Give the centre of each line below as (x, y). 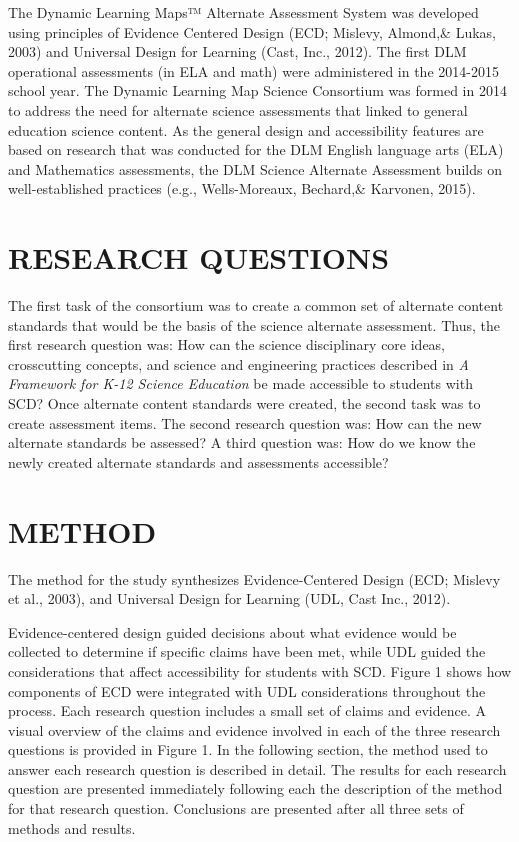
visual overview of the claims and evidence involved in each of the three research (254, 729)
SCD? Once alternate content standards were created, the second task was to (244, 403)
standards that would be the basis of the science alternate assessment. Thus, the (254, 324)
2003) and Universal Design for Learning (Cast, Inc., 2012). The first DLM (237, 51)
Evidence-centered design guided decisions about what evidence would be (232, 631)
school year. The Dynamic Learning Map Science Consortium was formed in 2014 (257, 90)
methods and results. (72, 827)
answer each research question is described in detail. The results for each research (257, 768)
